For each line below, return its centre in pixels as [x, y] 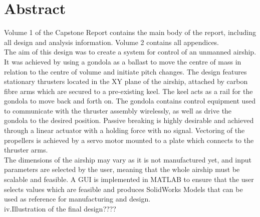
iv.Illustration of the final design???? [60, 208]
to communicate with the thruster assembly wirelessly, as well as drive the [118, 110]
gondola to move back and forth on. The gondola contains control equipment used [130, 101]
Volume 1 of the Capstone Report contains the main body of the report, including [130, 32]
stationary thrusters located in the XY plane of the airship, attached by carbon [126, 81]
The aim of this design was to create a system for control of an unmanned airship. [130, 52]
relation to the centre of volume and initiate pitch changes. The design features [125, 71]
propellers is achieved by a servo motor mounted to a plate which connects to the [129, 140]
